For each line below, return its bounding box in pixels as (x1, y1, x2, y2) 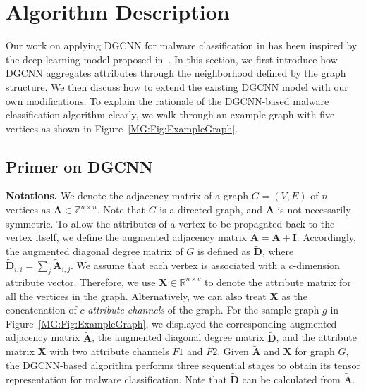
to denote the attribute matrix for (204, 274, 351, 289)
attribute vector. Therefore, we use (6, 274, 156, 289)
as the (281, 288, 307, 303)
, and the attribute (276, 330, 358, 345)
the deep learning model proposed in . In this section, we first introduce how (6, 51, 338, 66)
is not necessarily (277, 202, 351, 217)
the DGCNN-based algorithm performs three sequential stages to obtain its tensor (6, 357, 361, 372)
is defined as (197, 244, 250, 259)
